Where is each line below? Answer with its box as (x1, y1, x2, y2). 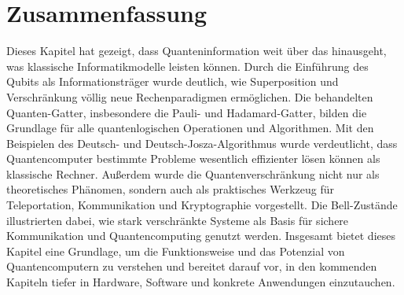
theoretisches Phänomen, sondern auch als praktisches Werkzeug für (6, 181, 334, 197)
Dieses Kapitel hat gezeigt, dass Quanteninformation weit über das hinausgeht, (6, 42, 387, 59)
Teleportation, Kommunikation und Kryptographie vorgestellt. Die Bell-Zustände (6, 197, 398, 213)
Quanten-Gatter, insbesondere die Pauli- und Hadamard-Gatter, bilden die (6, 104, 367, 120)
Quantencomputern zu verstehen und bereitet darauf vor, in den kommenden (6, 258, 377, 275)
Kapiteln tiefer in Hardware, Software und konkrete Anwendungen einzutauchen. (6, 274, 395, 290)
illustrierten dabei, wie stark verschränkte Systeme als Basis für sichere (6, 212, 349, 228)
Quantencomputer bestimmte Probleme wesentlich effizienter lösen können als (6, 150, 380, 167)
